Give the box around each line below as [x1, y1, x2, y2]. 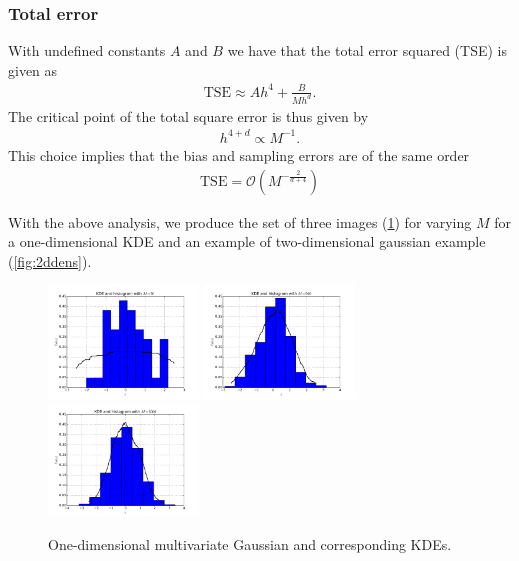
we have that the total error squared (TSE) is [227, 40, 507, 61]
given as [8, 59, 58, 80]
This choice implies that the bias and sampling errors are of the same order [8, 144, 470, 165]
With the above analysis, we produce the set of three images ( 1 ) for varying [8, 211, 472, 232]
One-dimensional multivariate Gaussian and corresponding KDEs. [48, 534, 452, 555]
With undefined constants [8, 40, 166, 61]
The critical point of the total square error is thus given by [8, 105, 369, 126]
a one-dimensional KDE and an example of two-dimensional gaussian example [8, 231, 486, 252]
